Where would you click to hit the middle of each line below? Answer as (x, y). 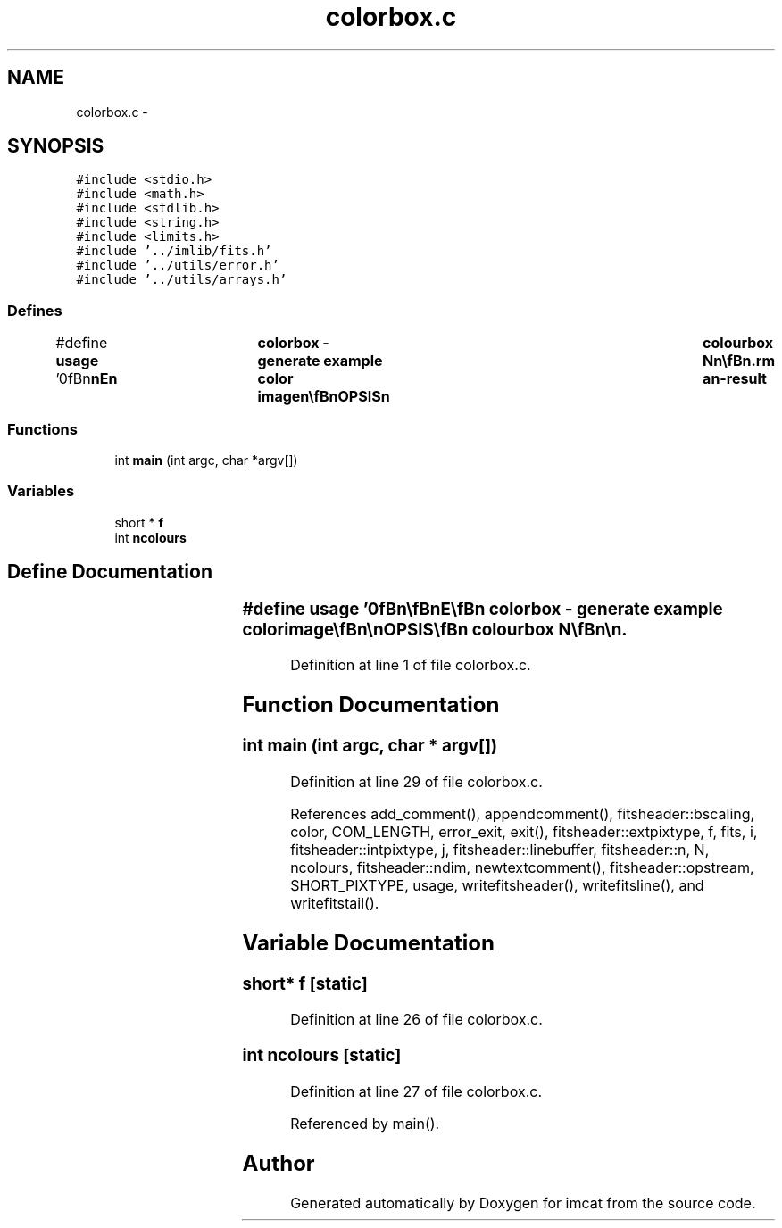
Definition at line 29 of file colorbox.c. (416, 781)
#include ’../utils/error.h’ (178, 266)
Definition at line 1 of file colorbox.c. (411, 665)
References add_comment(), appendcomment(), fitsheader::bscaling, (523, 813)
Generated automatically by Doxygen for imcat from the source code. (523, 1203)
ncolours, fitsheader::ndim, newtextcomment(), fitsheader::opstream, (522, 867)
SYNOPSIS (56, 146)
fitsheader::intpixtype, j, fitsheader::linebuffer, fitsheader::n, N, (500, 849)
